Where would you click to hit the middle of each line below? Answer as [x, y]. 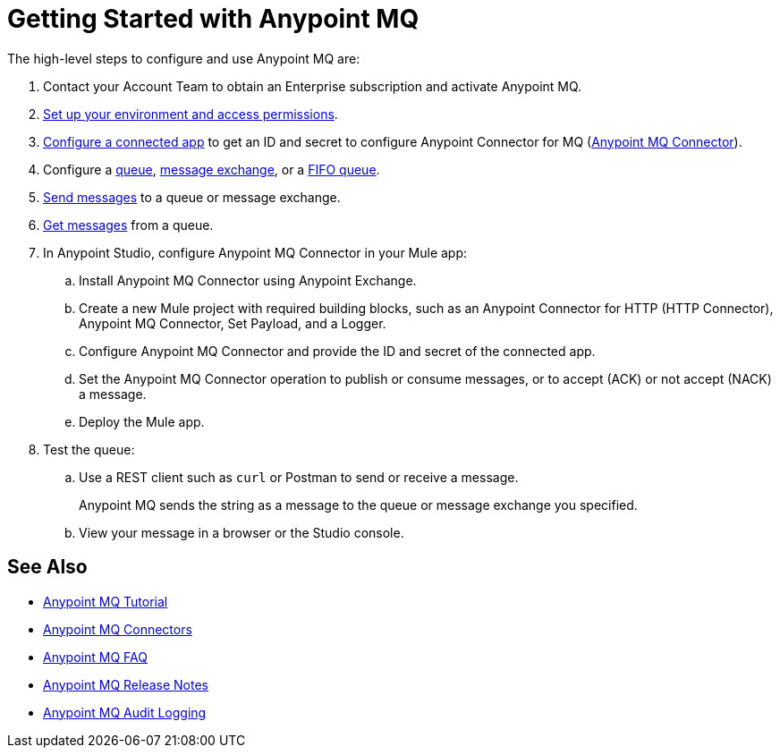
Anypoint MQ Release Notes [126, 684]
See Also [47, 567]
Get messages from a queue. [128, 225]
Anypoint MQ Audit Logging [125, 712]
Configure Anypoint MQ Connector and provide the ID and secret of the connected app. [337, 351]
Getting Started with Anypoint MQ [213, 19]
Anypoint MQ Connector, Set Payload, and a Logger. [233, 323]
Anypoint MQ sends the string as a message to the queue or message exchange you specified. [358, 505]
